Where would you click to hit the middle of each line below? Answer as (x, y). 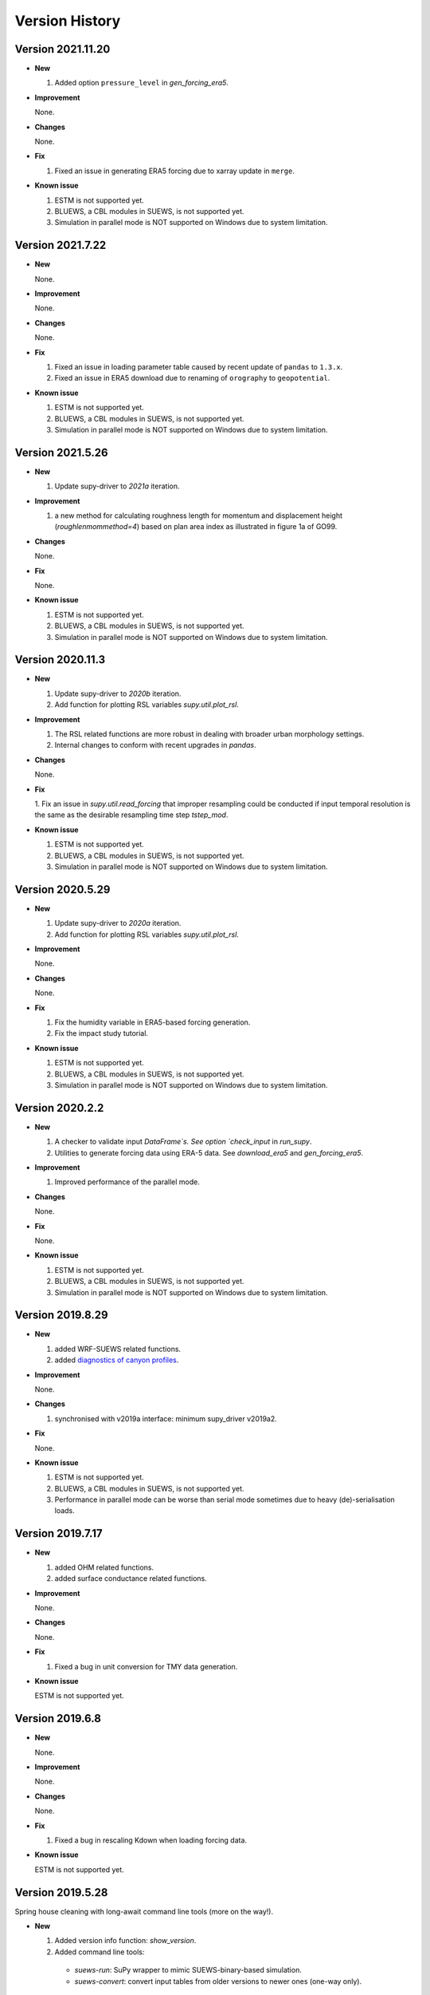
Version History (68, 21)
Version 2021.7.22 (61, 245)
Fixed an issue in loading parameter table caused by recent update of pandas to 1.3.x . (199, 367)
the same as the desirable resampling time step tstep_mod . (131, 815)
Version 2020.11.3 (60, 660)
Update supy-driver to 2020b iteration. (118, 693)
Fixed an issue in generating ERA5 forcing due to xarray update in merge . (174, 171)
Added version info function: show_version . (125, 1941)
